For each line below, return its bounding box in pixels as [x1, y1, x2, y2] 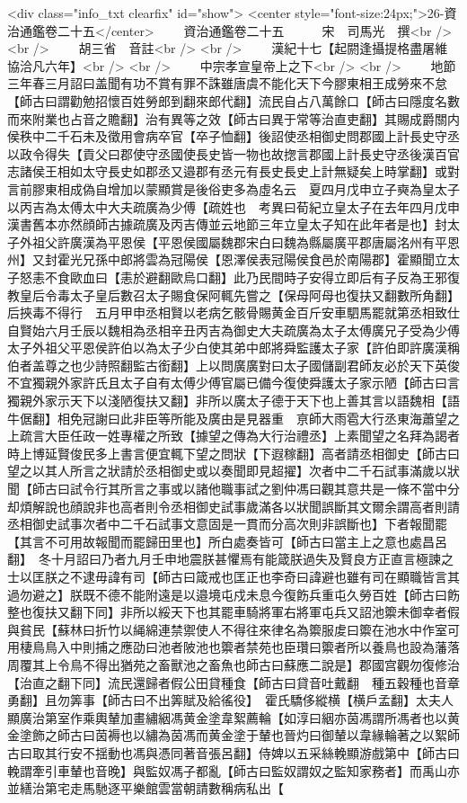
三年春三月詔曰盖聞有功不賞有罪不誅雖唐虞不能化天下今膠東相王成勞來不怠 [7, 74, 447, 93]
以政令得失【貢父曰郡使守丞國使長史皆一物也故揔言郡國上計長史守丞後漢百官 [7, 144, 460, 163]
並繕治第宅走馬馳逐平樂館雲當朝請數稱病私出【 [7, 779, 284, 798]
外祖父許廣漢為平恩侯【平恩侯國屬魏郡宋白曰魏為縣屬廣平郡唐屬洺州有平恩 [19, 232, 460, 251]
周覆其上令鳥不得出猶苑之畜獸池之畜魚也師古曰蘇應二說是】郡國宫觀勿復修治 [7, 655, 460, 674]
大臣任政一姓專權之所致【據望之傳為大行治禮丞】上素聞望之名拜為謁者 [44, 426, 460, 445]
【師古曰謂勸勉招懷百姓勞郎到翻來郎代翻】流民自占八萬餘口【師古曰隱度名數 [7, 91, 460, 110]
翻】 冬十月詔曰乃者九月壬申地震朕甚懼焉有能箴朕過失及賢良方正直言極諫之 [7, 549, 454, 568]
